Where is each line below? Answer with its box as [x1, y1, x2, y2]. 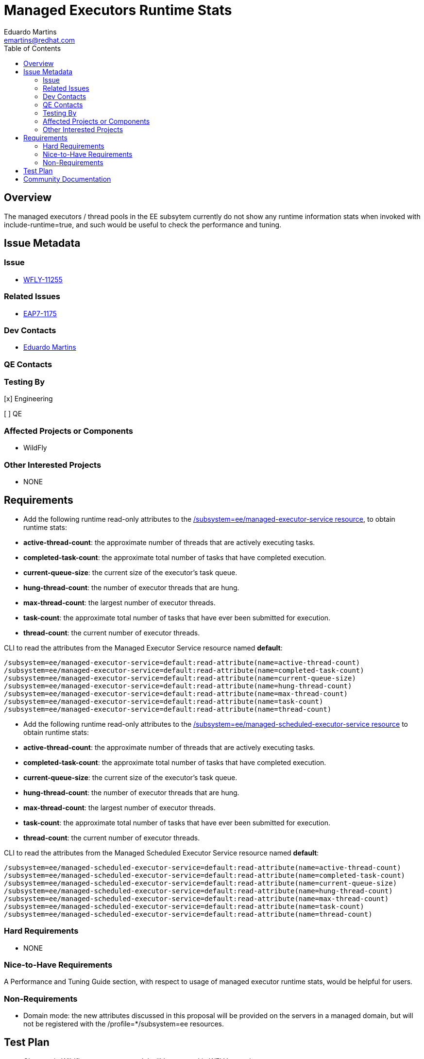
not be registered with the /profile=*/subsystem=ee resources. [23, 1020, 224, 1028]
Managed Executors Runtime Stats [4, 2, 232, 18]
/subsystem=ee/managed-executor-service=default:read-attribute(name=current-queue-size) [4, 674, 356, 682]
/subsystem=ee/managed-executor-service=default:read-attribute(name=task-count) [4, 697, 323, 705]
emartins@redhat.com [4, 35, 75, 44]
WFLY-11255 [23, 275, 63, 284]
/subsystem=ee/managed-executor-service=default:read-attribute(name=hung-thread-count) [4, 682, 352, 690]
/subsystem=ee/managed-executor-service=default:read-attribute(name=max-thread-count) [4, 689, 348, 698]
